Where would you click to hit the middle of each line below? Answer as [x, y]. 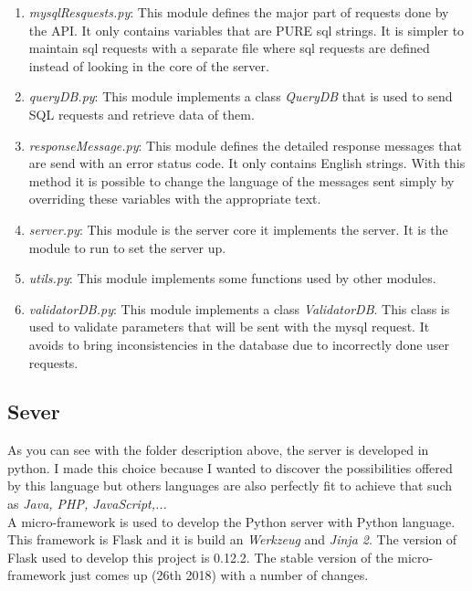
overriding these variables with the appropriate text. [175, 199]
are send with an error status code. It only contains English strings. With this [247, 163]
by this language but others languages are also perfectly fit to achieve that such [230, 485]
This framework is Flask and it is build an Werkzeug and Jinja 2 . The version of [232, 539]
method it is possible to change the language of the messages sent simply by [241, 180]
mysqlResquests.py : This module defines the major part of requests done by [239, 12]
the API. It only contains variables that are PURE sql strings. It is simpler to [246, 30]
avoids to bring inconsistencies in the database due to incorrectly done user [239, 344]
